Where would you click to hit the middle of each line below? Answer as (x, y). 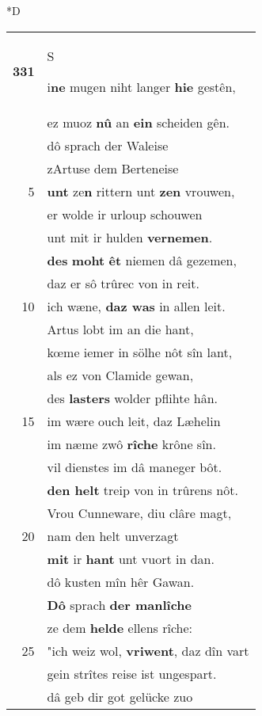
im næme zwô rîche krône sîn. (131, 444)
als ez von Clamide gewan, (120, 375)
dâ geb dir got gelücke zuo (120, 696)
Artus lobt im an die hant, (120, 329)
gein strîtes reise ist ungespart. (132, 673)
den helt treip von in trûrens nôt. (142, 489)
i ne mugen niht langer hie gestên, (141, 86)
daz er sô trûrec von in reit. (123, 283)
